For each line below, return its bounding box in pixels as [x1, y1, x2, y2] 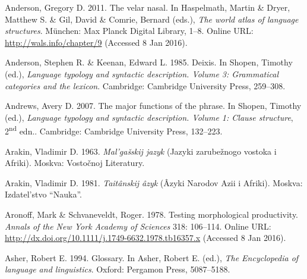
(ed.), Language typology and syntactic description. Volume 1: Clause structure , [5, 111, 293, 123]
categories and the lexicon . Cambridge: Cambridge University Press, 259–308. [5, 79, 286, 92]
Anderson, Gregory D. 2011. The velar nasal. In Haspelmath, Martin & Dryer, [5, 1, 290, 13]
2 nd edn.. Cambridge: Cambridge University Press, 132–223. [5, 123, 223, 137]
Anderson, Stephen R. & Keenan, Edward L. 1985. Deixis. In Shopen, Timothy [5, 56, 293, 68]
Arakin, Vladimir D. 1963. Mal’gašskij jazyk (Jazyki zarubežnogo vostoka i [5, 145, 277, 157]
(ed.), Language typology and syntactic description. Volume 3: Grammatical [5, 67, 278, 80]
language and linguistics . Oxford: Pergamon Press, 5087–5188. [5, 263, 230, 275]
